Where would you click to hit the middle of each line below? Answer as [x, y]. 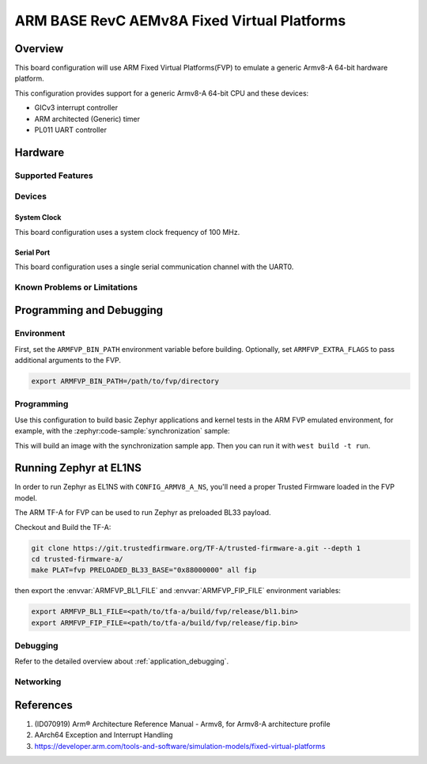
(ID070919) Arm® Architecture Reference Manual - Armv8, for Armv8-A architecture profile [183, 724]
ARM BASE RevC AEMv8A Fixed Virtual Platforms [180, 21]
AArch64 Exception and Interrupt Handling [104, 735]
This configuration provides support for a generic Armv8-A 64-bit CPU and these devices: [162, 93]
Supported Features [54, 176]
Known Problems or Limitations [76, 287]
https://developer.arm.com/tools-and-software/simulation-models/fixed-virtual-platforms [180, 746]
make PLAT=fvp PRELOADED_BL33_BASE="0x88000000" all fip [144, 570]
